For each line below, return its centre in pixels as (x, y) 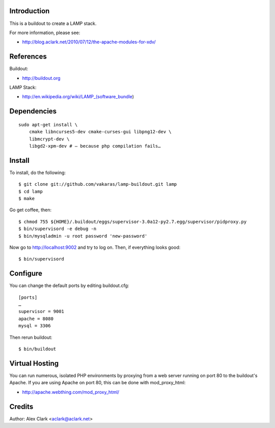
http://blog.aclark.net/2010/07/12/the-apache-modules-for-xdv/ (89, 42)
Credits (21, 406)
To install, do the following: (38, 173)
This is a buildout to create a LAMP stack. (53, 23)
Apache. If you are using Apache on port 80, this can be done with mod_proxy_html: (98, 383)
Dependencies (33, 111)
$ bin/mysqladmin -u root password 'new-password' (83, 236)
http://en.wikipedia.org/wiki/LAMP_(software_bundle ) (78, 97)
